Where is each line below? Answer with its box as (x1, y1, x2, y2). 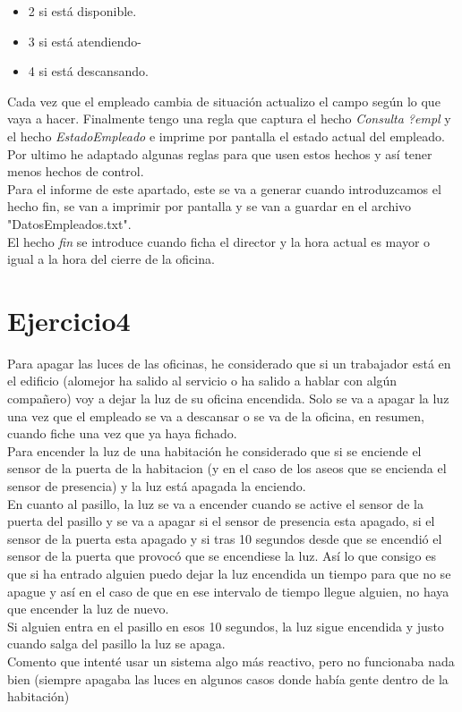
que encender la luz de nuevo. (7, 599, 169, 618)
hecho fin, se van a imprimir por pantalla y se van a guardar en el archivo (7, 197, 412, 216)
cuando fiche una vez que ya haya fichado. (7, 424, 237, 443)
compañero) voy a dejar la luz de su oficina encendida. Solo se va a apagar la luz (7, 389, 449, 408)
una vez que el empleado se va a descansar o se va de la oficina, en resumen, (7, 406, 424, 425)
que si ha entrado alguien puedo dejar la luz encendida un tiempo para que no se (7, 564, 451, 582)
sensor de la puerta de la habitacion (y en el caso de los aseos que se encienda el (7, 459, 447, 478)
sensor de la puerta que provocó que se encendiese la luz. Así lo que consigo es (7, 547, 436, 565)
